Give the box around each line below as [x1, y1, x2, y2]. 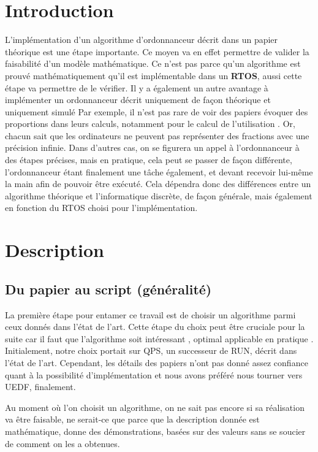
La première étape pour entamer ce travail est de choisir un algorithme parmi [5, 308, 296, 321]
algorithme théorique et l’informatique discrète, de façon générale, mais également [5, 189, 312, 202]
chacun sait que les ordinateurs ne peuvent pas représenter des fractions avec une [5, 129, 309, 142]
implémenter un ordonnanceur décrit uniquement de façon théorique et [5, 93, 271, 106]
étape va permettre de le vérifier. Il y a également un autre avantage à [5, 81, 268, 94]
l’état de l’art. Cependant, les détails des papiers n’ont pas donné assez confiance [5, 356, 308, 369]
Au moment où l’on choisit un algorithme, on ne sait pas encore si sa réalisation [5, 400, 305, 413]
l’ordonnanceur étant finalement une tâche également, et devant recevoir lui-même [5, 165, 313, 178]
